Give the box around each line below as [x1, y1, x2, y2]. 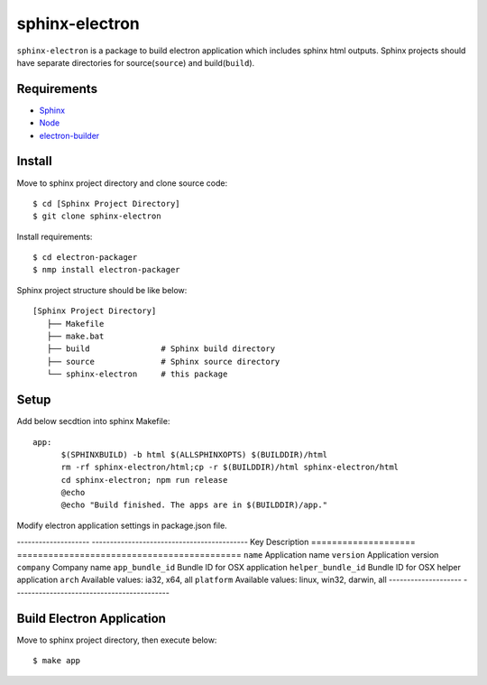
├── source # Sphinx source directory [46, 356, 280, 366]
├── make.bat [46, 331, 105, 342]
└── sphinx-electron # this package [46, 369, 228, 379]
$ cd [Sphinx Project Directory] [32, 199, 180, 208]
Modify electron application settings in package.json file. [16, 520, 227, 531]
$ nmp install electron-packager [32, 264, 180, 275]
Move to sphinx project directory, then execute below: [16, 634, 217, 645]
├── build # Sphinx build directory [46, 344, 275, 354]
